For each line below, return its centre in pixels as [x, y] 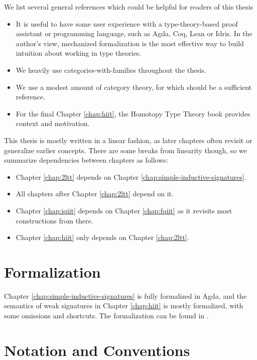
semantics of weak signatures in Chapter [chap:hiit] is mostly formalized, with [124, 306]
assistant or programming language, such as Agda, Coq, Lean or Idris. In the [134, 33]
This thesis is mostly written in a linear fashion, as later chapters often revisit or [128, 140]
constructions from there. [54, 220]
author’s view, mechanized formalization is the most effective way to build [130, 43]
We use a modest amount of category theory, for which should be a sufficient [134, 87]
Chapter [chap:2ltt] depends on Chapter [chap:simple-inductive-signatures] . [131, 176]
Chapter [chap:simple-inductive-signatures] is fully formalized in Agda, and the [125, 295]
